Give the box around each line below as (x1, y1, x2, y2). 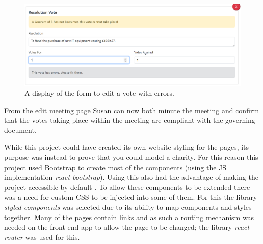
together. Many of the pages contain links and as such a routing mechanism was (4, 211, 254, 222)
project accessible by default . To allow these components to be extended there (4, 181, 250, 192)
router (4, 231, 23, 242)
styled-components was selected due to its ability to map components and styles (4, 201, 252, 212)
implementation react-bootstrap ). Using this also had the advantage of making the (4, 172, 258, 182)
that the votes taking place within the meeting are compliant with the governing (4, 115, 255, 125)
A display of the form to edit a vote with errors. (24, 87, 174, 98)
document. (4, 124, 37, 135)
